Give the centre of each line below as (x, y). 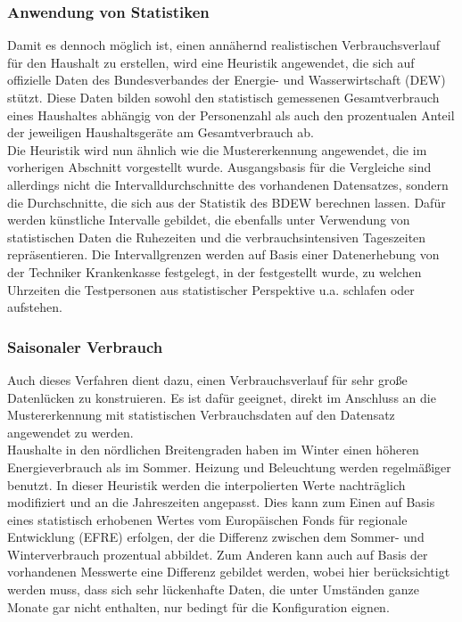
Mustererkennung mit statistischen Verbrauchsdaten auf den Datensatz (201, 415)
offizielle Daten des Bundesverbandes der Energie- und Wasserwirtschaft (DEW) (227, 80)
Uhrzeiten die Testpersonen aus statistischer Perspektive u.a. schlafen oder (211, 289)
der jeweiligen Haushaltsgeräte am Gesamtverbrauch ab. (161, 132)
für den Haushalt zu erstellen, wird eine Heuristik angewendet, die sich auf (211, 62)
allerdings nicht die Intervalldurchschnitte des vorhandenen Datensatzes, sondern (228, 184)
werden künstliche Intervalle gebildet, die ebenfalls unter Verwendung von (209, 220)
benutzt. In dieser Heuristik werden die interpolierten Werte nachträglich (206, 484)
